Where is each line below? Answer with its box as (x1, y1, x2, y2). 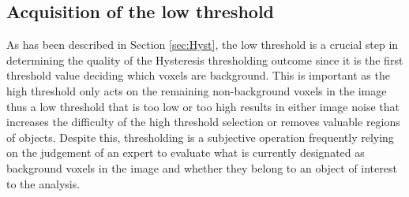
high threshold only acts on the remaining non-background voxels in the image (6, 82, 387, 98)
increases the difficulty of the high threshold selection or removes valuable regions (6, 113, 400, 130)
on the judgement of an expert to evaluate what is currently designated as (6, 144, 365, 161)
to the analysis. (6, 175, 81, 191)
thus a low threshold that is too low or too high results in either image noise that (6, 98, 400, 114)
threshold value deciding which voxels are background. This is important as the (6, 67, 390, 84)
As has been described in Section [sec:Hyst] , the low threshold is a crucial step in (6, 36, 399, 53)
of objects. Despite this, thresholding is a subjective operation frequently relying (6, 128, 394, 145)
